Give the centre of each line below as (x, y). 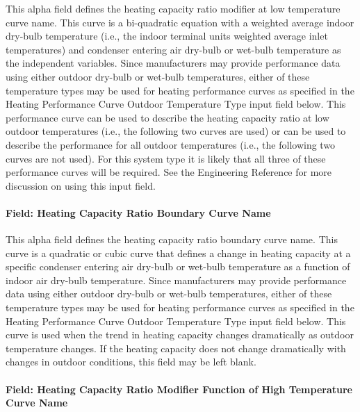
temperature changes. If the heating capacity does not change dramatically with (176, 348)
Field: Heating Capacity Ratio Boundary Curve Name (138, 212)
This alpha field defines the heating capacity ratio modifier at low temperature (173, 8)
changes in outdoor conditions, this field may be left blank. (131, 362)
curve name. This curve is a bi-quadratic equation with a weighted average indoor (180, 22)
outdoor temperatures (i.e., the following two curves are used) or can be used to (176, 131)
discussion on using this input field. (81, 185)
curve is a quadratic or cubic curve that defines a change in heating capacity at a (178, 253)
